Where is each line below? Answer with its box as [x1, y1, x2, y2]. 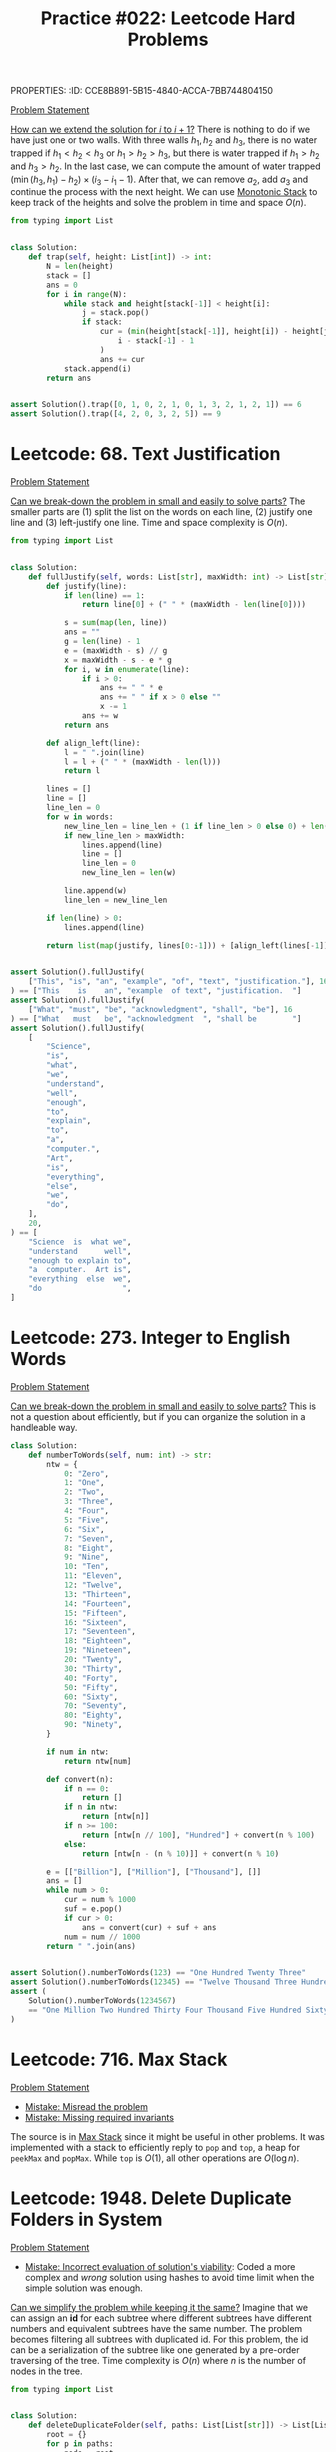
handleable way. [10, 1421, 78, 1433]
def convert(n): [46, 1774, 114, 1784]
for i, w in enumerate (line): [63, 664, 190, 674]
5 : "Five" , [63, 1515, 110, 1525]
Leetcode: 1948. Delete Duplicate [10, 2187, 292, 2209]
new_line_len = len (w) [81, 868, 177, 878]
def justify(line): [46, 581, 128, 591]
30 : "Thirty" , [63, 1663, 123, 1674]
